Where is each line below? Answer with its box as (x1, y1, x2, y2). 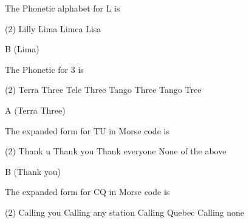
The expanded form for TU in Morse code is (5, 124, 169, 137)
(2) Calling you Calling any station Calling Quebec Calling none (5, 205, 245, 218)
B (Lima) (5, 43, 39, 55)
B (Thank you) (5, 165, 61, 177)
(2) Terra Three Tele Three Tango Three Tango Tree (5, 83, 202, 96)
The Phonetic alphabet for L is (5, 2, 120, 14)
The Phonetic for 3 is (5, 63, 84, 75)
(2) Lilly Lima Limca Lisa (5, 22, 101, 35)
